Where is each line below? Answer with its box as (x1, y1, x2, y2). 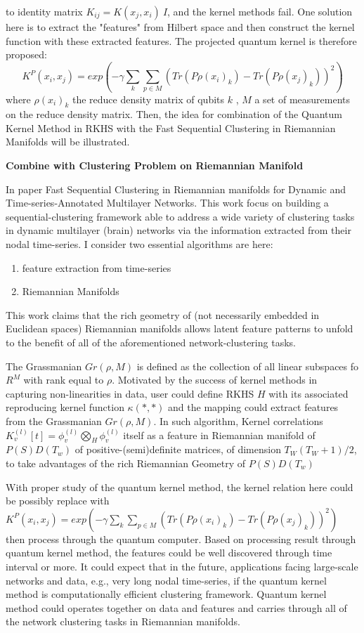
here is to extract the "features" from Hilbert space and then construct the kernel (6, 20, 355, 34)
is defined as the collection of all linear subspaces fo (136, 358, 359, 373)
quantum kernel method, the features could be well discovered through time (6, 545, 332, 560)
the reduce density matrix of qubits (72, 91, 225, 106)
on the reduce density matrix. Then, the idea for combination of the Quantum (6, 107, 342, 122)
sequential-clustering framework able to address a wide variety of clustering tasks (6, 209, 355, 223)
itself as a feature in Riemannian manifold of (123, 427, 316, 442)
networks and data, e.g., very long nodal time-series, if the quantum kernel (6, 573, 327, 587)
